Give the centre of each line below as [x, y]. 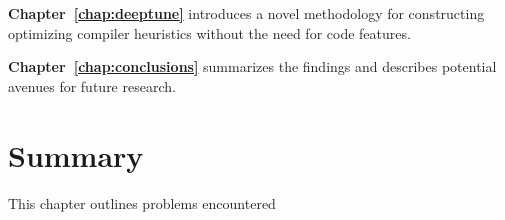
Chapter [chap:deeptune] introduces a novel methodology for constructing [246, 13]
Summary [76, 154]
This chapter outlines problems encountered [142, 202]
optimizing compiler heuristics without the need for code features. [209, 32]
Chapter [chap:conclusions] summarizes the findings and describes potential [252, 66]
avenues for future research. [92, 85]
